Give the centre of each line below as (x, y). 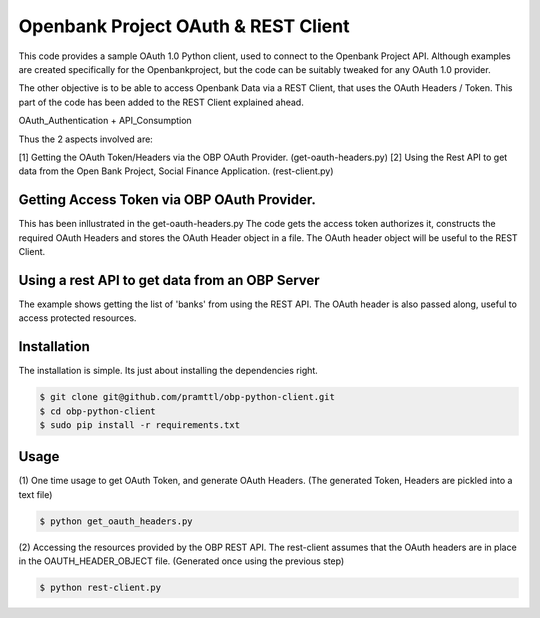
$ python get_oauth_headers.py (116, 521)
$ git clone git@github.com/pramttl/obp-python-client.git (187, 397)
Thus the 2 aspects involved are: (86, 139)
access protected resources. (77, 318)
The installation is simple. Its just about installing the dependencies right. (168, 371)
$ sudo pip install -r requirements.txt (139, 424)
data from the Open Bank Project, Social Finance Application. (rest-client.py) (176, 171)
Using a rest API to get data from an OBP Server (169, 280)
